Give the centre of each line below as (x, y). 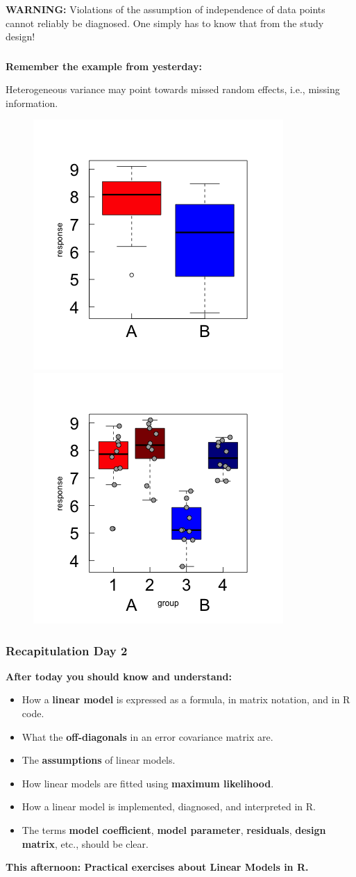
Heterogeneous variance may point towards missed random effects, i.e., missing (173, 89)
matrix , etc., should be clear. (85, 843)
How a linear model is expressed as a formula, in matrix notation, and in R (186, 699)
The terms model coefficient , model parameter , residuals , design (174, 829)
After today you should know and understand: (119, 676)
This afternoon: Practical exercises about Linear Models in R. (157, 867)
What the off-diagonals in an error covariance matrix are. (147, 736)
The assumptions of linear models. (99, 760)
